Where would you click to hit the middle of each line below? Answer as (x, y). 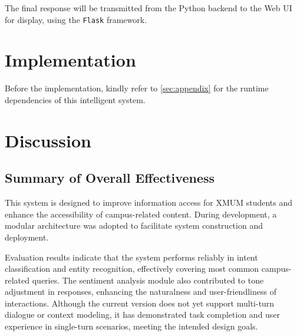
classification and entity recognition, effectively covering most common (132, 269)
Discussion (48, 140)
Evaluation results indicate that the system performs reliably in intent (131, 257)
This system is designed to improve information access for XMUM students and (149, 202)
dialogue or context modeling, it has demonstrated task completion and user (143, 314)
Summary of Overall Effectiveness (110, 178)
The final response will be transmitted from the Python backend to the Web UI (148, 8)
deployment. (27, 237)
